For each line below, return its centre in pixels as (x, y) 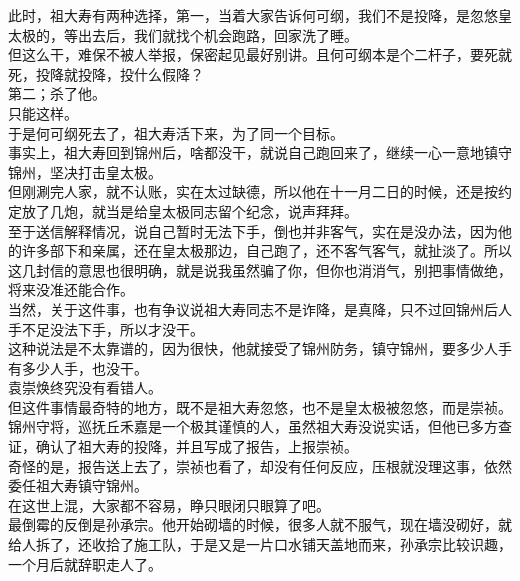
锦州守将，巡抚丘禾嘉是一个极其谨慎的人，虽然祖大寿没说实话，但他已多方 (253, 426)
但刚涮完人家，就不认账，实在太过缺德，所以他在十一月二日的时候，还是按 (253, 191)
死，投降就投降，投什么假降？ (106, 73)
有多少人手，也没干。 (78, 367)
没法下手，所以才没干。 (126, 328)
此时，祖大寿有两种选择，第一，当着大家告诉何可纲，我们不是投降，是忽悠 (253, 15)
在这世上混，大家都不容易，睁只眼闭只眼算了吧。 (169, 504)
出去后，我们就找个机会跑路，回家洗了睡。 (217, 34)
